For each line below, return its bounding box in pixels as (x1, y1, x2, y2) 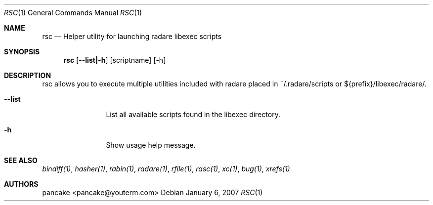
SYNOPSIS (4, 47, 40, 56)
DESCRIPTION (4, 71, 51, 80)
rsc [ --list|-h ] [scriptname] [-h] (63, 56, 166, 64)
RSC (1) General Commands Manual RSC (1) (4, 8, 142, 17)
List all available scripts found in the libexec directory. (106, 110, 280, 119)
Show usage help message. (106, 141, 196, 149)
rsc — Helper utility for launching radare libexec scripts (42, 32, 222, 41)
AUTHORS (4, 180, 39, 188)
